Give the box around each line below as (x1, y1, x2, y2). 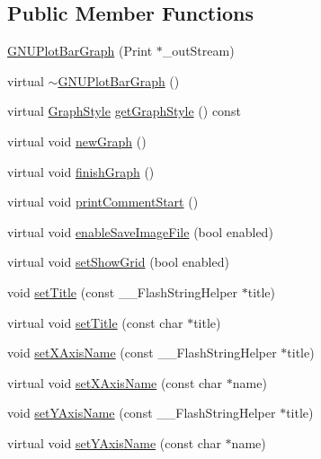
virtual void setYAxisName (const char (7, 433, 221, 452)
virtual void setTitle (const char (7, 313, 183, 331)
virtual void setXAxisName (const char (7, 373, 223, 392)
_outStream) (162, 41, 235, 60)
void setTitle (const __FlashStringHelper (7, 282, 238, 301)
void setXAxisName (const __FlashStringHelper (7, 343, 277, 362)
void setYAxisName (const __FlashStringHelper (7, 403, 276, 422)
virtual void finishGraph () (7, 162, 155, 181)
